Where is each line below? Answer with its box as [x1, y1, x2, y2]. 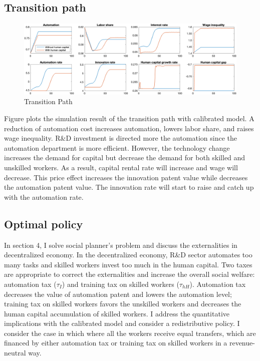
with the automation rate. [4, 191, 84, 202]
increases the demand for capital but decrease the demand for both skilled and [4, 152, 245, 163]
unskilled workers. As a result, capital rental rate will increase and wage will [4, 162, 238, 172]
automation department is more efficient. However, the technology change [4, 142, 230, 153]
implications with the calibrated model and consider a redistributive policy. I [4, 318, 240, 328]
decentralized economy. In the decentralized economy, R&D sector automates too [4, 249, 252, 260]
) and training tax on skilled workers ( [62, 278, 179, 289]
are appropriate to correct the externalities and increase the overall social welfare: [4, 269, 255, 279]
